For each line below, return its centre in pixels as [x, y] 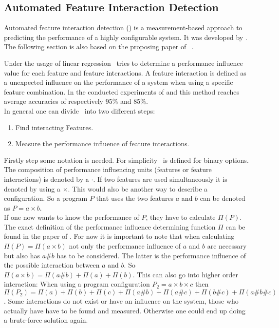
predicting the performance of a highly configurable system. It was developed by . [126, 37]
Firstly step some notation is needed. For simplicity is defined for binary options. [126, 160]
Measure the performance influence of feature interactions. [102, 144]
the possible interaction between [52, 265]
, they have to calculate [181, 217]
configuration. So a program [46, 198]
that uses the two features [135, 198]
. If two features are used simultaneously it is [160, 179]
